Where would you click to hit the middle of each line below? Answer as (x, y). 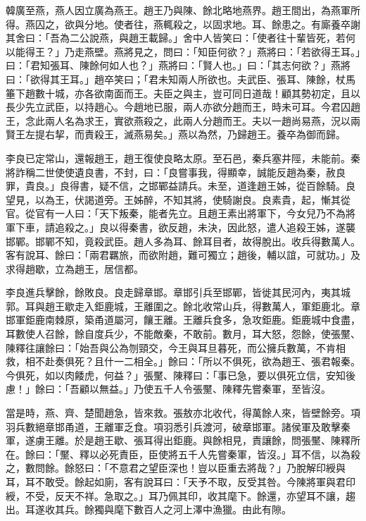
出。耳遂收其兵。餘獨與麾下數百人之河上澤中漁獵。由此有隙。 (149, 509)
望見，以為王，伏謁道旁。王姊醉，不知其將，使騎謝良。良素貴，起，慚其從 (178, 199)
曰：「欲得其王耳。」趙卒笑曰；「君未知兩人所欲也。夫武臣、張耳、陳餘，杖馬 (181, 79)
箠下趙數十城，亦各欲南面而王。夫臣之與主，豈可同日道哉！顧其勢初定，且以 (183, 93)
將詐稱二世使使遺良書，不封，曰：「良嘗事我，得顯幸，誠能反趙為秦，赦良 (176, 172)
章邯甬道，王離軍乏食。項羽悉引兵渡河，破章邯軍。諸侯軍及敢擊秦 (197, 426)
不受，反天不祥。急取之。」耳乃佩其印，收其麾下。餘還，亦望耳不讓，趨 (190, 495)
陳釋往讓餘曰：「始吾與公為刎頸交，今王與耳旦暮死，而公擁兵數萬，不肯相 (176, 347)
